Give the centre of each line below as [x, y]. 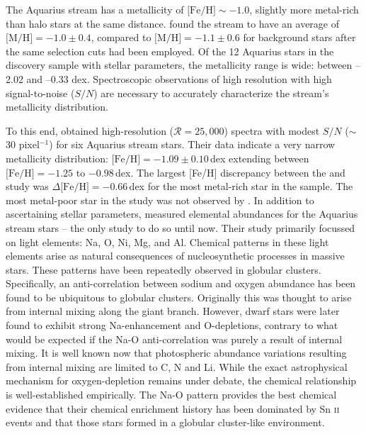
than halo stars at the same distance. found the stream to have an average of [173, 23]
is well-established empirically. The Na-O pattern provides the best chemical [171, 395]
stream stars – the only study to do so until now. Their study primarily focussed [181, 227]
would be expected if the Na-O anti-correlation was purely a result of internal [174, 339]
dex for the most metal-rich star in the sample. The [241, 186]
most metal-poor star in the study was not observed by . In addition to [160, 200]
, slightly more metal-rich [304, 9]
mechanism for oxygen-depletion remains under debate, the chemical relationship [181, 380]
